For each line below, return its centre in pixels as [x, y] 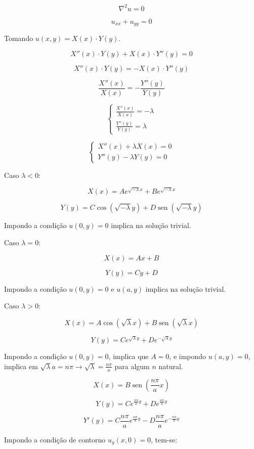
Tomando [19, 38]
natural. [171, 366]
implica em [21, 366]
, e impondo [188, 356]
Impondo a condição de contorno [55, 439]
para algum [132, 366]
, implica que [129, 356]
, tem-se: [164, 439]
